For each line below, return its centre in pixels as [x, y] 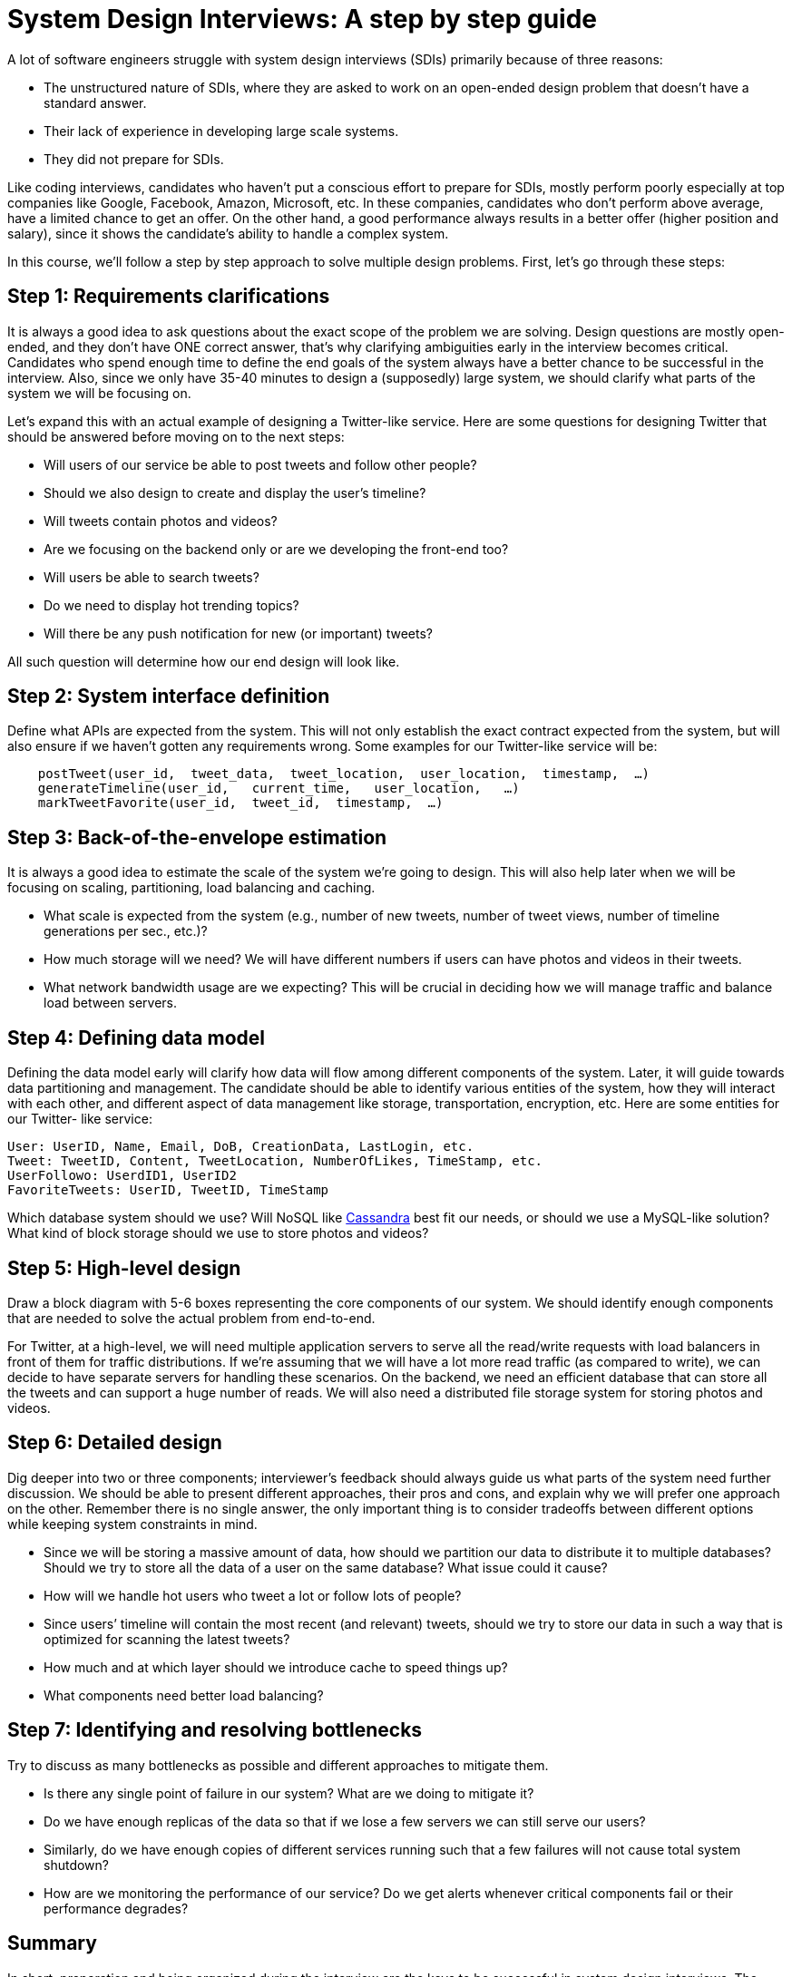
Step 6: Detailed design [115, 1443]
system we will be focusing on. [99, 393]
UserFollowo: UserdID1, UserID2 [122, 1176]
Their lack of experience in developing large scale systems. [221, 131]
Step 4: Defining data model [136, 1037]
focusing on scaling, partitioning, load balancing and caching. [191, 888]
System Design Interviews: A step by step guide [303, 19]
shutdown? [76, 1865]
